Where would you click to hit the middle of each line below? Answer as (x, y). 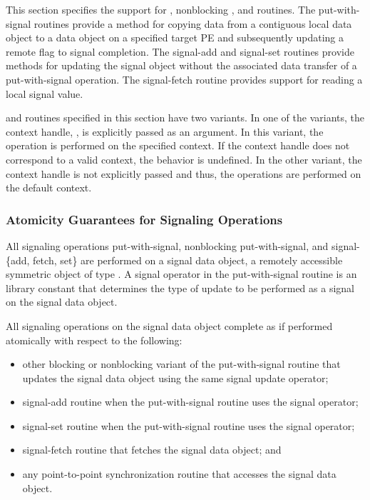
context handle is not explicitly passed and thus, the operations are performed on (184, 173)
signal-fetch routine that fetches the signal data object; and (152, 450)
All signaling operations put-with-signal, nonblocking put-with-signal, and (167, 245)
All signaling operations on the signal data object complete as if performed (169, 325)
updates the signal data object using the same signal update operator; (175, 377)
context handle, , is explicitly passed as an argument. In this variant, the (165, 131)
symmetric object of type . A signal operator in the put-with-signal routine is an (181, 274)
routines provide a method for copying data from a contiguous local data (193, 23)
